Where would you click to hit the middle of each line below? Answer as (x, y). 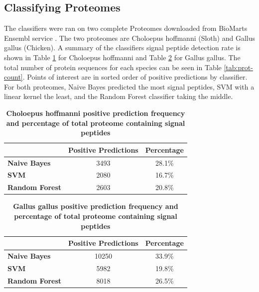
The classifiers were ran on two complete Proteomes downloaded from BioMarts (126, 28)
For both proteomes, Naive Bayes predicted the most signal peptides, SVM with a (129, 86)
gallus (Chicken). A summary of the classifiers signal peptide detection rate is (122, 48)
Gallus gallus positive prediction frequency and (96, 206)
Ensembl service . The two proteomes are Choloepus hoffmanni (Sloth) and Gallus (130, 38)
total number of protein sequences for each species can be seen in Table (113, 67)
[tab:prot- (238, 67)
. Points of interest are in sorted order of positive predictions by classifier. (135, 77)
